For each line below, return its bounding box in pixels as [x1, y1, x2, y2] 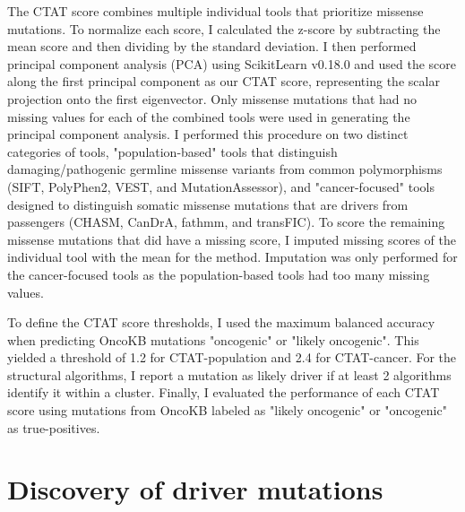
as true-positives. [7, 418, 100, 437]
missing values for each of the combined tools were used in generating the [7, 107, 410, 126]
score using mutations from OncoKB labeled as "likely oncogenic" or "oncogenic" [7, 401, 447, 420]
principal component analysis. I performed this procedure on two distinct [7, 125, 409, 143]
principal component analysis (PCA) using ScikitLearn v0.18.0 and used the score [7, 54, 457, 73]
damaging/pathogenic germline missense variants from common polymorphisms [7, 160, 443, 178]
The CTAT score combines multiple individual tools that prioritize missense [7, 2, 424, 20]
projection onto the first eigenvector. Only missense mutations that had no [7, 89, 418, 108]
